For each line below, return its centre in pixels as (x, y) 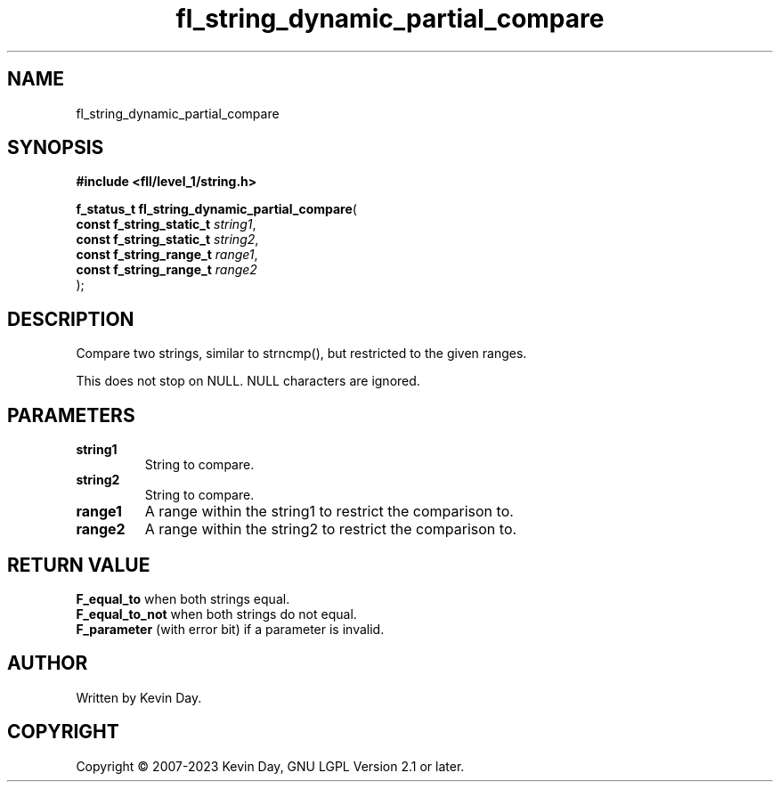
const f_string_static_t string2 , (167, 240)
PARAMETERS (71, 415)
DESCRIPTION (71, 319)
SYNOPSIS (56, 148)
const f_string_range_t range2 (167, 270)
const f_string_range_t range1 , (167, 255)
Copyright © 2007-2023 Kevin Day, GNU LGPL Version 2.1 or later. (270, 766)
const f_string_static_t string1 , (166, 224)
